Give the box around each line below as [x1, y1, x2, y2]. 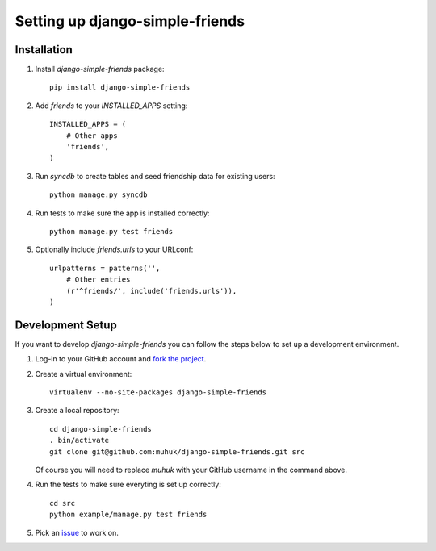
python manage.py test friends [49, 227, 174, 236]
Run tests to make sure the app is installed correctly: [35, 208, 210, 218]
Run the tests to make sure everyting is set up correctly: [35, 480, 221, 490]
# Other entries [65, 275, 131, 284]
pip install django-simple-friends [49, 83, 191, 92]
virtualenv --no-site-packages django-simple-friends [49, 388, 266, 397]
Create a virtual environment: [35, 369, 132, 378]
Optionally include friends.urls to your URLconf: [35, 244, 194, 254]
